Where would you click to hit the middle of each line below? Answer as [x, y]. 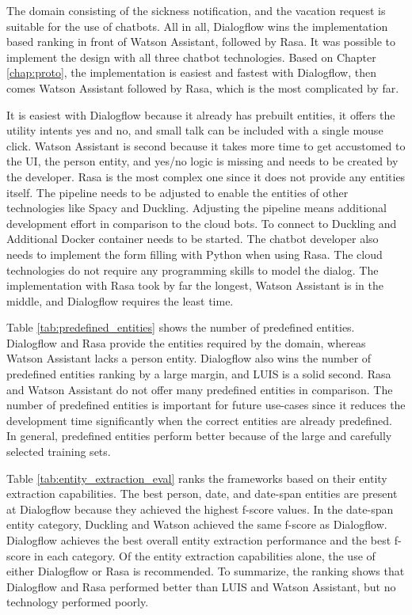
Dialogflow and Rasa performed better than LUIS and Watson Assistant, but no [201, 586]
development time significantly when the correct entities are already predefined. [199, 420]
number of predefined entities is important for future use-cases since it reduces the [206, 405]
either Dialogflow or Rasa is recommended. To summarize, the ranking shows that [206, 571]
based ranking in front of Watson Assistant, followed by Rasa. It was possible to [201, 42]
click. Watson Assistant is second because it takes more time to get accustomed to [206, 145]
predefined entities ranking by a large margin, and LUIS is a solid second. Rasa [199, 374]
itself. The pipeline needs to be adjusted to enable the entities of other [177, 192]
